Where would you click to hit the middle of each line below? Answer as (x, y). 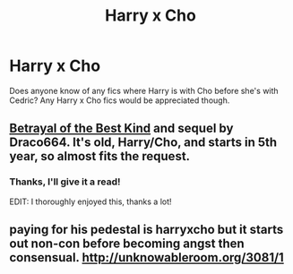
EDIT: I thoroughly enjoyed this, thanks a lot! (90, 201)
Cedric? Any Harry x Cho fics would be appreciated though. (120, 100)
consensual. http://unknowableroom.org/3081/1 (146, 257)
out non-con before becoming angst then (127, 244)
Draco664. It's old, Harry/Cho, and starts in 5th (143, 143)
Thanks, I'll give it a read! (65, 182)
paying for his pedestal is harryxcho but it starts (146, 230)
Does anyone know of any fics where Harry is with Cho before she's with (144, 90)
